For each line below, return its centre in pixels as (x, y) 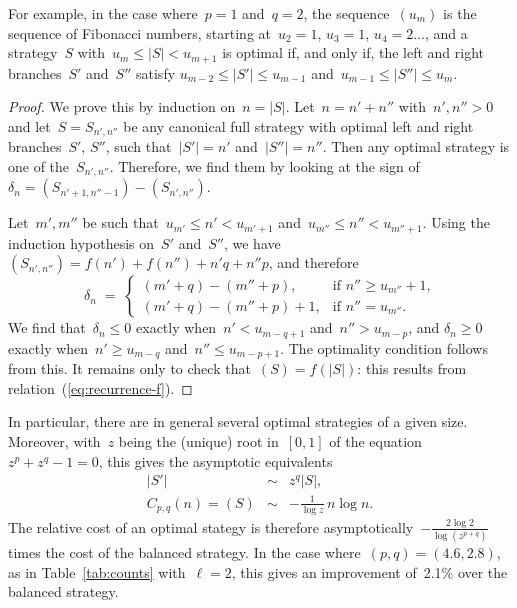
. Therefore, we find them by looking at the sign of (264, 165)
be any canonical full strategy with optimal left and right (298, 125)
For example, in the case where (103, 13)
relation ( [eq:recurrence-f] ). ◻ (100, 387)
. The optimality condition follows (384, 347)
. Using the (456, 222)
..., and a (440, 32)
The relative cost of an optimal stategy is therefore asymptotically (211, 526)
